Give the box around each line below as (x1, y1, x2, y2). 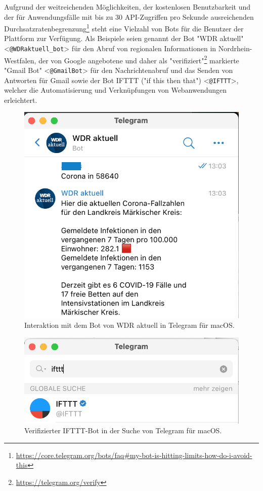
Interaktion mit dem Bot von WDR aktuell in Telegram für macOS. (24, 320, 235, 330)
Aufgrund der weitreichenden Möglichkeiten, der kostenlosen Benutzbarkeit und (4, 2, 251, 12)
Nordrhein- (218, 43, 252, 54)
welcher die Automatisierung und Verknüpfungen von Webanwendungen (4, 85, 227, 95)
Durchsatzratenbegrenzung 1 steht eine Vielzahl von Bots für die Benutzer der (4, 22, 244, 33)
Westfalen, (4, 55, 36, 65)
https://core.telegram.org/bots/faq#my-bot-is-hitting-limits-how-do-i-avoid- (16, 449, 252, 460)
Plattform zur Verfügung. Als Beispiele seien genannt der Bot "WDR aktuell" (4, 33, 244, 44)
